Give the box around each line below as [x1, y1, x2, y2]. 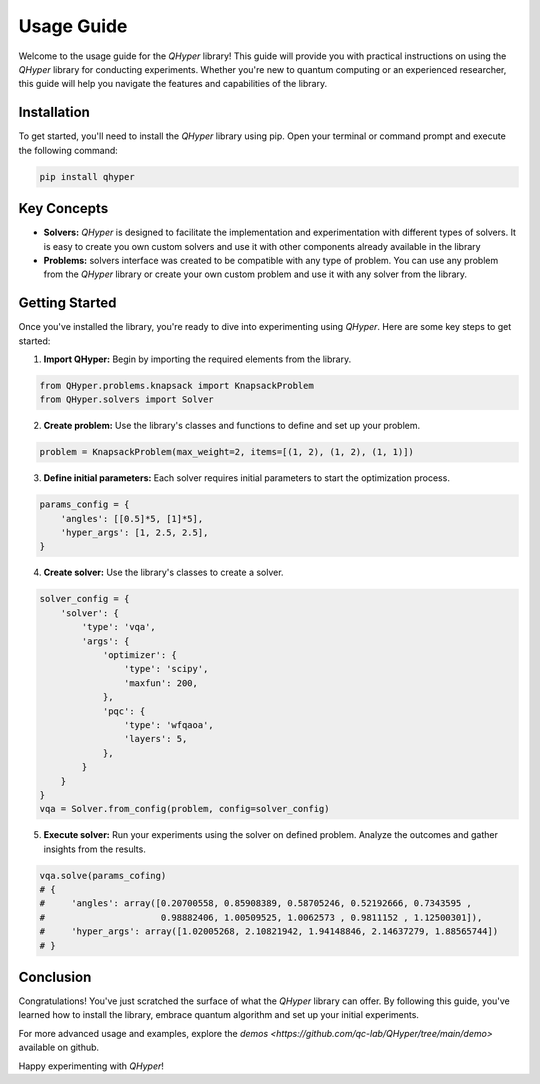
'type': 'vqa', [81, 621, 157, 633]
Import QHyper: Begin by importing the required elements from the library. [43, 353, 352, 365]
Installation [18, 104, 90, 121]
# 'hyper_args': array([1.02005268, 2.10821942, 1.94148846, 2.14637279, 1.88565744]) [39, 926, 499, 937]
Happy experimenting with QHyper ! [18, 1060, 165, 1072]
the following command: [18, 144, 119, 156]
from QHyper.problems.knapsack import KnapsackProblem [39, 380, 314, 391]
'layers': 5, [123, 733, 188, 745]
